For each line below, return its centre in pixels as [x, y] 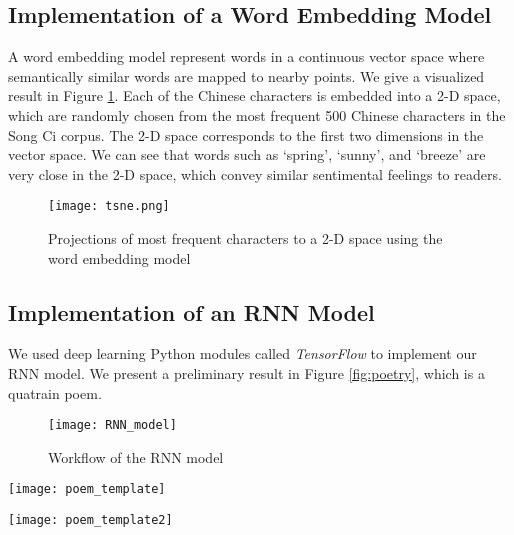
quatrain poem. [55, 392]
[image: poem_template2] [90, 520]
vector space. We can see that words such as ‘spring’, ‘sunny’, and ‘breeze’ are [247, 154]
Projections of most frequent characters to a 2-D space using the [245, 238]
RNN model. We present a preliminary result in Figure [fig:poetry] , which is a [246, 373]
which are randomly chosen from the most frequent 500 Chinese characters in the [257, 114]
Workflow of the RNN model [136, 456]
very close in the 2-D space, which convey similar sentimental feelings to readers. [255, 173]
